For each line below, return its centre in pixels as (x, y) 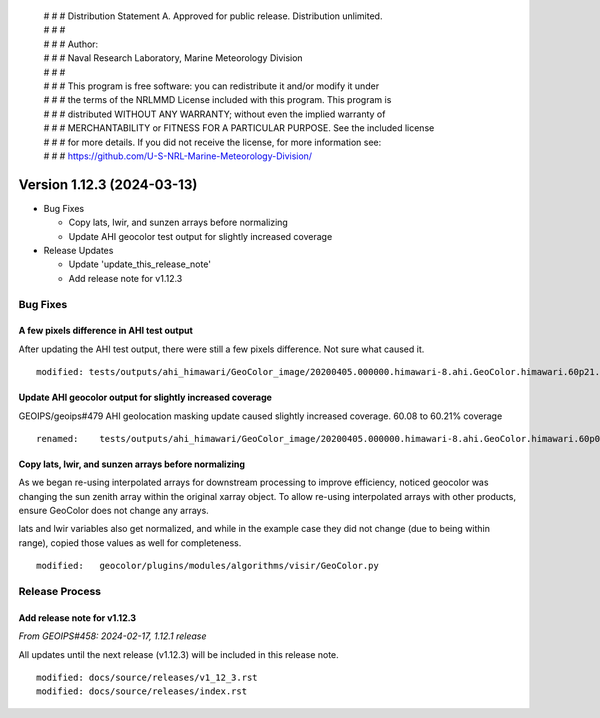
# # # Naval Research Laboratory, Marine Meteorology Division (173, 58)
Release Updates (78, 250)
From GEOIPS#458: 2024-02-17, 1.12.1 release (112, 636)
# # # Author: (71, 44)
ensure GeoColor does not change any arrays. (113, 511)
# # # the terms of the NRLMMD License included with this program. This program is (217, 100)
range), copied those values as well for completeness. (130, 542)
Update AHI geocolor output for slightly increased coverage (145, 397)
